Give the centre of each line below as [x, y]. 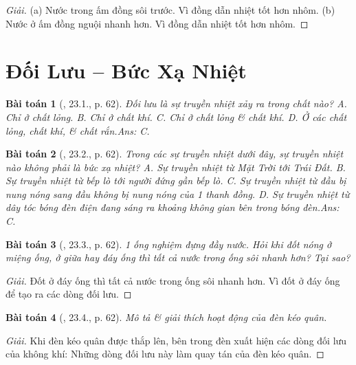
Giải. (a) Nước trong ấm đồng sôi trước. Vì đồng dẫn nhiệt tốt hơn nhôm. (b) [170, 10]
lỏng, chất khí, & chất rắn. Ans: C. [78, 130]
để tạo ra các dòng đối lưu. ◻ [69, 294]
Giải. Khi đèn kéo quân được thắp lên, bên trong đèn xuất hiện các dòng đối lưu [176, 340]
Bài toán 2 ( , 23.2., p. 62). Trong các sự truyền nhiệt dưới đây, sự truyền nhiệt [175, 154]
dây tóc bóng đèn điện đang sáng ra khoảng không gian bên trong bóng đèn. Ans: [173, 207]
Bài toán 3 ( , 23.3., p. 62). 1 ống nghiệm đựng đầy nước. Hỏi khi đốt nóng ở [169, 244]
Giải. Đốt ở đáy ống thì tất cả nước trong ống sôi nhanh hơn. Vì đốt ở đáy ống [173, 280]
